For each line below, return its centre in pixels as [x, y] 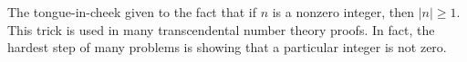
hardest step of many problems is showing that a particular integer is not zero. [227, 47]
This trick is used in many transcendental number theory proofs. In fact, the [221, 29]
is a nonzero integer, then [343, 12]
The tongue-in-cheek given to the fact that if [132, 12]
